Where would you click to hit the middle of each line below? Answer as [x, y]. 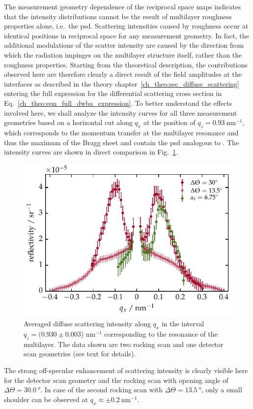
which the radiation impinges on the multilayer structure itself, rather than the [123, 54]
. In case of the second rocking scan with [102, 390]
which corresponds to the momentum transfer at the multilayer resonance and [121, 132]
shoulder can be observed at [46, 399]
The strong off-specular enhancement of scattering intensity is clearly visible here [126, 370]
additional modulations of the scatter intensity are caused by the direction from [124, 45]
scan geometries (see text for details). [80, 354]
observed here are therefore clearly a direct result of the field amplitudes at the [123, 74]
